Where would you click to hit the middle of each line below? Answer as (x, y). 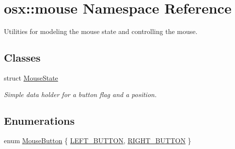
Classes (22, 58)
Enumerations (39, 120)
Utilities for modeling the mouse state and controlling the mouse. (101, 31)
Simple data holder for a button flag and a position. (80, 94)
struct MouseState (31, 77)
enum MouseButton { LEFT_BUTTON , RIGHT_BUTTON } (98, 141)
